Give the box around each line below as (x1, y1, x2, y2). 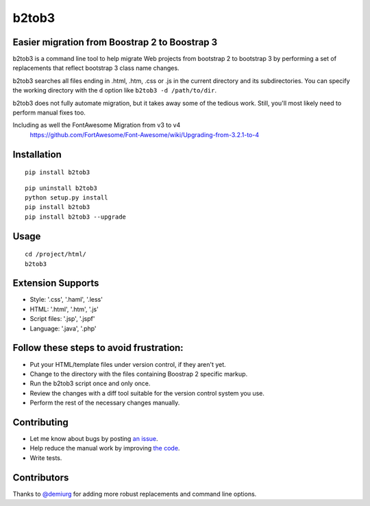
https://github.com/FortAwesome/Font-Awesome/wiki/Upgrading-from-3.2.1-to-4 (29, 130, 260, 138)
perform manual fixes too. (12, 108, 86, 117)
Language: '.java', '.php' (29, 324, 97, 333)
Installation (12, 148, 62, 160)
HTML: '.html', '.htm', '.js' (29, 305, 99, 313)
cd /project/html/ (25, 250, 87, 258)
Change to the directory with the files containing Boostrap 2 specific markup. (29, 370, 248, 378)
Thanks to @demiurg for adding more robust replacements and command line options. (12, 490, 257, 498)
